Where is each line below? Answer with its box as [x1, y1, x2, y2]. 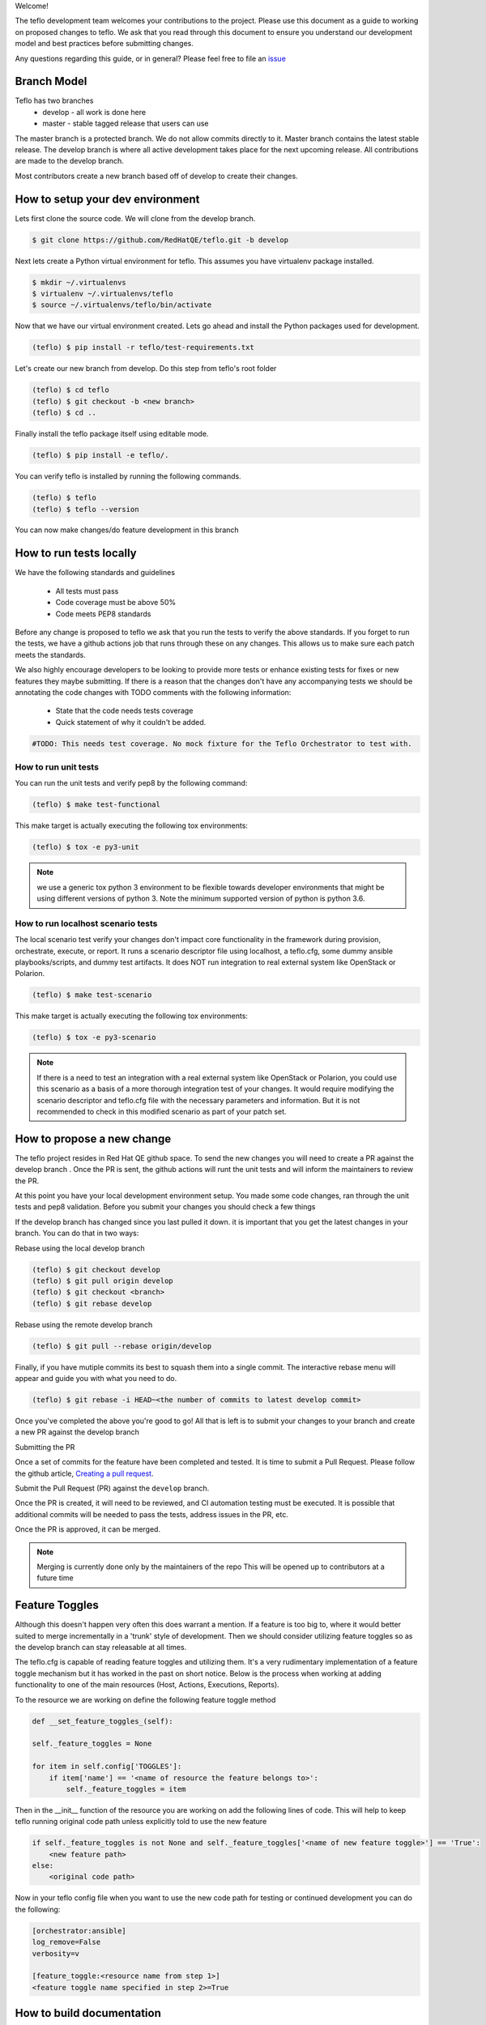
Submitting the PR [15, 1442, 75, 1452]
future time [36, 1573, 74, 1583]
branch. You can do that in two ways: [15, 1228, 139, 1238]
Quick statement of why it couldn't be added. [55, 717, 207, 727]
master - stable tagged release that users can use [42, 118, 209, 129]
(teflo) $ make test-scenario [32, 991, 152, 1000]
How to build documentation [15, 2006, 161, 2020]
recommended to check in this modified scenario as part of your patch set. [36, 1106, 287, 1116]
